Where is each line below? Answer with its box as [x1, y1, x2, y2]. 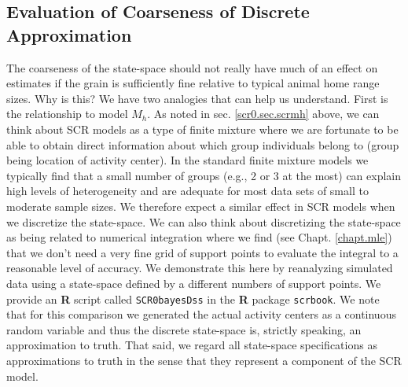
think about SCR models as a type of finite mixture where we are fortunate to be [6, 120, 399, 137]
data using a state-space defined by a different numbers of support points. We [6, 275, 381, 291]
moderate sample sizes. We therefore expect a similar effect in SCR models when [6, 197, 395, 214]
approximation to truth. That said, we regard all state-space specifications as [6, 337, 377, 353]
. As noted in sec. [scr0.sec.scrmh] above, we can [147, 105, 380, 122]
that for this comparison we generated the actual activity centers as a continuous [6, 306, 396, 322]
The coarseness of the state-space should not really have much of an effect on [6, 59, 378, 76]
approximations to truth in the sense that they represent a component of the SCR [6, 352, 402, 368]
